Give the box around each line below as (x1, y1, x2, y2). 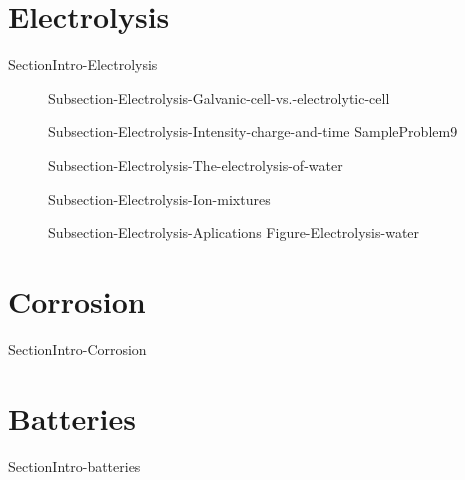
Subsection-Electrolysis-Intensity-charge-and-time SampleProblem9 (48, 121, 458, 142)
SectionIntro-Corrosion (8, 338, 147, 359)
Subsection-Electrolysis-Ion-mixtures (48, 188, 271, 209)
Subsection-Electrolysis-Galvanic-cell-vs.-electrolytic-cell (48, 87, 390, 108)
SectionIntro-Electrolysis (8, 54, 158, 75)
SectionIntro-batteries (8, 455, 141, 476)
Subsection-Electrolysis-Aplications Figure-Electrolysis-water (48, 222, 420, 243)
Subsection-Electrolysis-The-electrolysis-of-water (48, 154, 343, 175)
